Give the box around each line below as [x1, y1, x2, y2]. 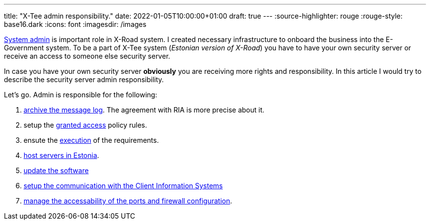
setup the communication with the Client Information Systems [24, 181, 223, 190]
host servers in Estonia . [24, 151, 99, 159]
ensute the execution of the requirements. [24, 136, 159, 144]
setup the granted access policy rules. [24, 121, 147, 129]
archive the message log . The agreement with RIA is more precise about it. [24, 106, 265, 114]
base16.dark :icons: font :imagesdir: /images [4, 20, 147, 28]
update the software [24, 166, 89, 175]
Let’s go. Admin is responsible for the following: [4, 90, 158, 99]
